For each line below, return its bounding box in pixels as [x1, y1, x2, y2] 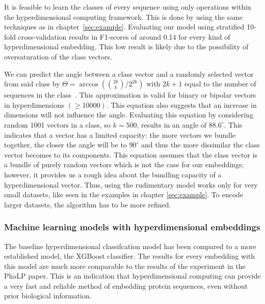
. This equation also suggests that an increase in [106, 99, 257, 110]
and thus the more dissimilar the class [141, 139, 260, 150]
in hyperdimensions [4, 99, 65, 110]
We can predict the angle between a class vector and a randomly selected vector [4, 68, 254, 79]
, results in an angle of [137, 119, 207, 130]
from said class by [4, 78, 60, 89]
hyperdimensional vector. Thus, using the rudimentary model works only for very [4, 179, 258, 190]
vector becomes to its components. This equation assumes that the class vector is [4, 149, 257, 160]
